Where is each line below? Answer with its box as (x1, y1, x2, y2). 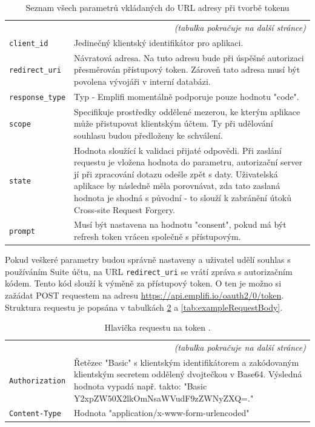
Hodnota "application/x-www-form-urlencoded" (74, 406, 250, 419)
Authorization (9, 377, 66, 386)
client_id (9, 39, 48, 48)
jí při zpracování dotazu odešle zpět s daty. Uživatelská (74, 167, 278, 180)
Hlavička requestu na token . (104, 321, 211, 334)
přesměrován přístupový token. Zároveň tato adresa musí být (74, 63, 300, 76)
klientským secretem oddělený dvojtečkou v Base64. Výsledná (74, 368, 302, 380)
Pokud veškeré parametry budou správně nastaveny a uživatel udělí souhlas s (5, 253, 291, 266)
